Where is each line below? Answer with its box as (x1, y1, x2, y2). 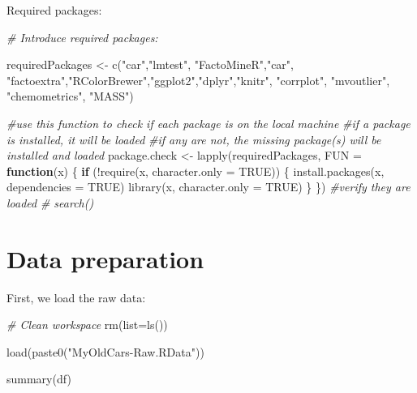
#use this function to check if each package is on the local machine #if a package (6, 114, 411, 131)
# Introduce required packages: (6, 28, 158, 45)
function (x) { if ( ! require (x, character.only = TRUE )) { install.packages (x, (6, 162, 385, 179)
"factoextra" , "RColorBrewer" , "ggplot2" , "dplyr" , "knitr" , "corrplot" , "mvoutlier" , (6, 71, 390, 88)
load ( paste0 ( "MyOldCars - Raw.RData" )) (6, 343, 204, 360)
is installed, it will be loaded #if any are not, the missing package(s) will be (6, 130, 381, 147)
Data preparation (6, 241, 204, 275)
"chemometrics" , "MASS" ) (6, 88, 134, 105)
